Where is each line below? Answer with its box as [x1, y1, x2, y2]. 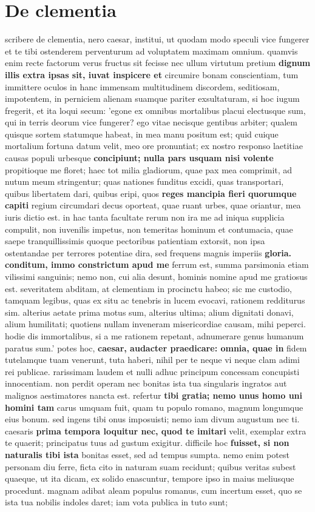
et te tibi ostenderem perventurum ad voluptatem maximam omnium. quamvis [5, 44, 298, 57]
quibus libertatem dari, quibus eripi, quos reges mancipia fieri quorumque [5, 187, 297, 199]
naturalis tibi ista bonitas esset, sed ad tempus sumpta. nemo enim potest [5, 448, 290, 460]
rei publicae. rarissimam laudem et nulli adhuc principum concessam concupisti [5, 365, 300, 377]
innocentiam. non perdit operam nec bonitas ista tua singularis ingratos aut [5, 377, 287, 390]
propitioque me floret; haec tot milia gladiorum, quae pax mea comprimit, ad [5, 163, 293, 176]
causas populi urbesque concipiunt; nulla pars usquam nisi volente [5, 151, 274, 164]
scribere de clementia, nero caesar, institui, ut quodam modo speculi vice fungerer [5, 33, 310, 45]
